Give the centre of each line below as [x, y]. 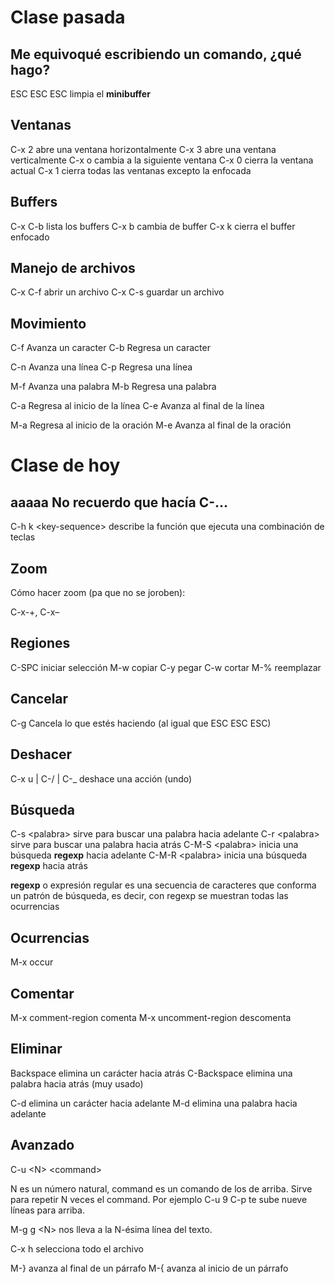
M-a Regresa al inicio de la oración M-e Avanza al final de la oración [151, 425]
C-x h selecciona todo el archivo [77, 1248]
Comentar [42, 993]
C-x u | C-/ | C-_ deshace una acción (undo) [101, 778]
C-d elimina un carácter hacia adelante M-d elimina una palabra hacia [154, 1103]
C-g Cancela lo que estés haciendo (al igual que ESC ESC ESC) [141, 723]
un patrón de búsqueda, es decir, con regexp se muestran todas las [149, 896]
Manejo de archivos [73, 268]
